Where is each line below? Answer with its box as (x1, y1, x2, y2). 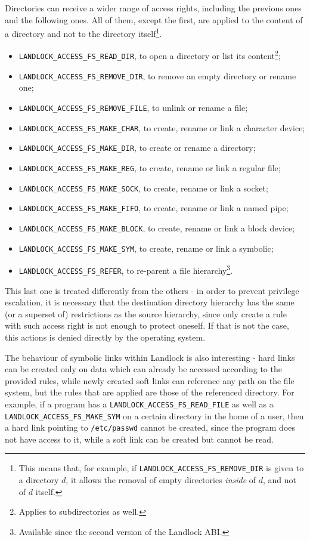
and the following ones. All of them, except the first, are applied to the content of (5, 13, 303, 26)
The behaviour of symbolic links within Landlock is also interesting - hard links (5, 351, 295, 363)
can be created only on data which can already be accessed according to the (5, 363, 282, 375)
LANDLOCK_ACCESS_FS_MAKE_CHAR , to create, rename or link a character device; (18, 121, 305, 134)
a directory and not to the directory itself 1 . (5, 26, 162, 39)
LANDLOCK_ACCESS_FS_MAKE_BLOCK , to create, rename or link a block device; (18, 221, 295, 234)
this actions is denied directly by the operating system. (5, 330, 206, 343)
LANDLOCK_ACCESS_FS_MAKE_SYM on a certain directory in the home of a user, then (5, 409, 304, 422)
